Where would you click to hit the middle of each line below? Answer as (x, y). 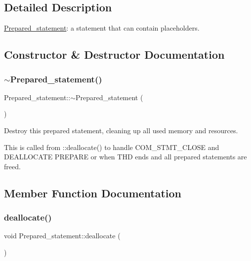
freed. (12, 166)
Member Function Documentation (93, 193)
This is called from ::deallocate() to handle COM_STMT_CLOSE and (112, 147)
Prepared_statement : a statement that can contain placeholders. (102, 28)
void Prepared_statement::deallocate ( (62, 236)
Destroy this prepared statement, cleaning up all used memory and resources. (121, 130)
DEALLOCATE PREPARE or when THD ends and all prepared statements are (125, 157)
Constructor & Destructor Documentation (114, 55)
